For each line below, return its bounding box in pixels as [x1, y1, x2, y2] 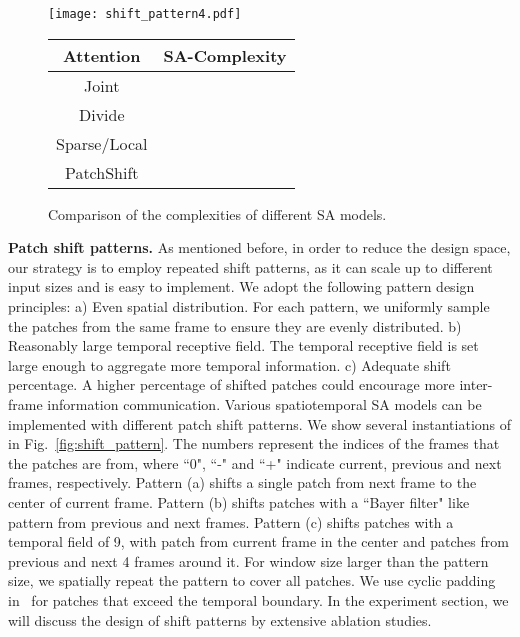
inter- [459, 374, 493, 395]
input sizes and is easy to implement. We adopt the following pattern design [8, 276, 475, 297]
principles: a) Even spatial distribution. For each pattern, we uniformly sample [8, 296, 490, 317]
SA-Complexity [163, 43, 287, 67]
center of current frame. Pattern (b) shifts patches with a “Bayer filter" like [8, 491, 470, 512]
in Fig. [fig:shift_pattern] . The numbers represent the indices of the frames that [8, 433, 500, 454]
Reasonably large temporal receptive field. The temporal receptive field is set [8, 335, 479, 356]
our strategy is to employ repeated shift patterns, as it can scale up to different [8, 256, 493, 277]
